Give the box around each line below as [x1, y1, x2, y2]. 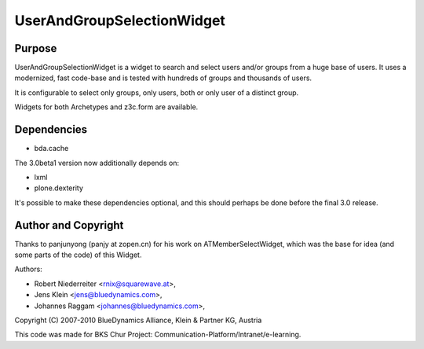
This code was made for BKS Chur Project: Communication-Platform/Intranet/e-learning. [14, 330, 302, 340]
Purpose [14, 42, 57, 55]
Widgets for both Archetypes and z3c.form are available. [14, 102, 199, 112]
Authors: [14, 264, 42, 274]
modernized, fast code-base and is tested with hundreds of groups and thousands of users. [14, 73, 313, 83]
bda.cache [34, 144, 69, 153]
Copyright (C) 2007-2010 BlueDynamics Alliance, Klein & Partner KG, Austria [14, 315, 262, 325]
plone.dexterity [34, 183, 84, 193]
